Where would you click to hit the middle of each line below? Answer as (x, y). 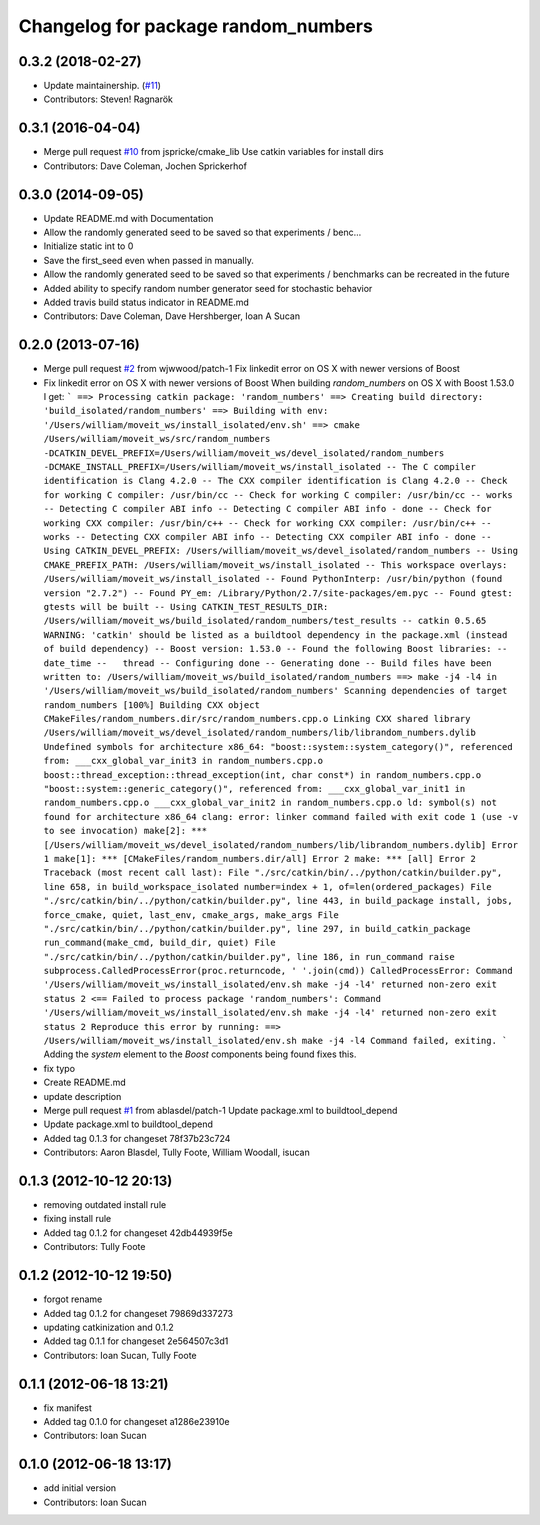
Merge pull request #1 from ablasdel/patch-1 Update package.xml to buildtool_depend (220, 1110)
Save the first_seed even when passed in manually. (148, 260)
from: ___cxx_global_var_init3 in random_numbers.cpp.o (183, 761)
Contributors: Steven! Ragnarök (108, 99)
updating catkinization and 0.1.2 (108, 1327)
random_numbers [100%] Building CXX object (151, 704)
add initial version (80, 1488)
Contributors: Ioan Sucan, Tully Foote (120, 1355)
